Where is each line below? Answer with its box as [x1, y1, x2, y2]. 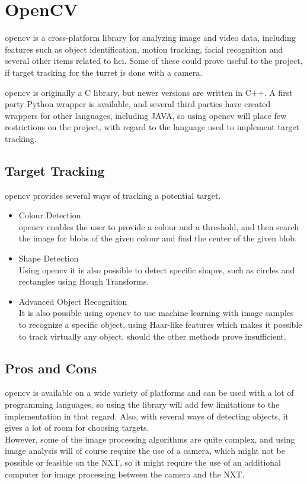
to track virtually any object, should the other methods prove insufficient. [18, 330, 286, 342]
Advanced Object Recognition [18, 295, 127, 307]
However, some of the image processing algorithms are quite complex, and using [5, 433, 295, 445]
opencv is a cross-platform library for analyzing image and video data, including [5, 31, 296, 44]
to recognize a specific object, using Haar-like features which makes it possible [18, 318, 302, 331]
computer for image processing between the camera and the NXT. [5, 467, 245, 480]
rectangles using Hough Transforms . [18, 275, 149, 288]
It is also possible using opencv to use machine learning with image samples [18, 306, 294, 319]
